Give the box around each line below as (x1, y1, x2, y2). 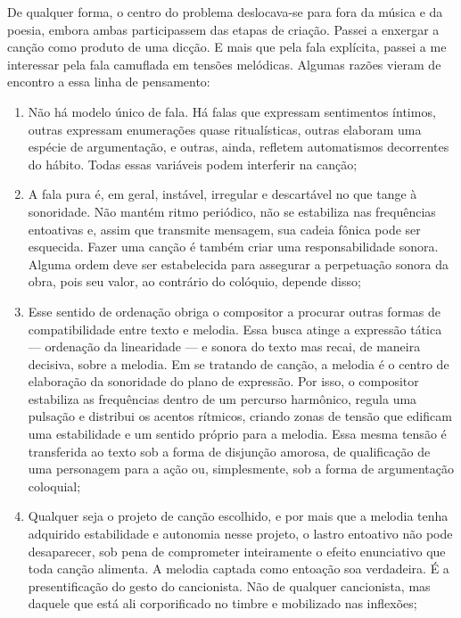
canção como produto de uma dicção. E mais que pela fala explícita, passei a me (7, 37, 447, 56)
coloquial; (28, 476, 81, 495)
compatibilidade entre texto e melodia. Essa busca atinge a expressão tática (28, 319, 442, 338)
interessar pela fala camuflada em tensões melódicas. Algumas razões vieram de (7, 54, 441, 73)
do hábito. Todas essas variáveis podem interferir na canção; (28, 154, 358, 173)
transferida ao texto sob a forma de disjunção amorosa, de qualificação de (28, 441, 431, 460)
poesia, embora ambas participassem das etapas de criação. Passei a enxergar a (7, 20, 440, 38)
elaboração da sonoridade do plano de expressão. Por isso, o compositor (28, 372, 419, 391)
